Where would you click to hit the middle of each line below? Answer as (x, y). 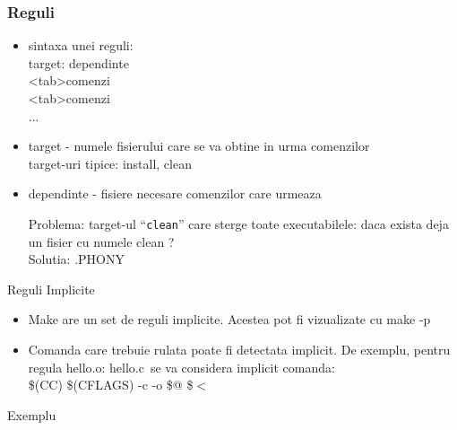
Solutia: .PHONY (76, 259)
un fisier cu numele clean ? (101, 241)
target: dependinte (78, 62)
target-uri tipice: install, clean (110, 163)
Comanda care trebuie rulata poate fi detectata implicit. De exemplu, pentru (239, 349)
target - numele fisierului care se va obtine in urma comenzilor (199, 146)
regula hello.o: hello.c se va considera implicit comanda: (181, 367)
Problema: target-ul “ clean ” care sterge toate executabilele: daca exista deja (238, 223)
